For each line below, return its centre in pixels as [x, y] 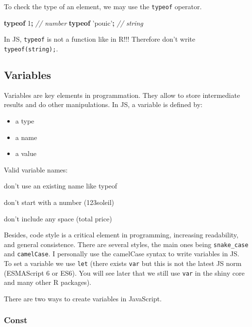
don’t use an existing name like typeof [61, 186]
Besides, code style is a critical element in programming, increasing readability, [121, 235]
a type [25, 120]
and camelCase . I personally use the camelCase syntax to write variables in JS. [122, 254]
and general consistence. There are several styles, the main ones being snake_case [126, 244]
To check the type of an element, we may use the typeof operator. [103, 6]
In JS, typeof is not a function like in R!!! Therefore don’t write [100, 39]
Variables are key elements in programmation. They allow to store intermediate [122, 95]
